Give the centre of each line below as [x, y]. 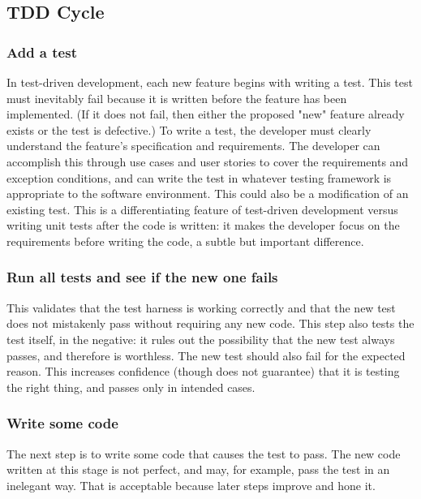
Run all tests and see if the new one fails [142, 277]
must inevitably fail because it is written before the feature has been [177, 98]
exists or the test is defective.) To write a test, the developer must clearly [189, 129]
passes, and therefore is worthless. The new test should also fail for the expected [206, 355]
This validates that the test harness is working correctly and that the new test [201, 307]
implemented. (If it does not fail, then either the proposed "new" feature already [206, 114]
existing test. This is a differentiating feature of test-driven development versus [202, 209]
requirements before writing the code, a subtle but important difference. [185, 241]
